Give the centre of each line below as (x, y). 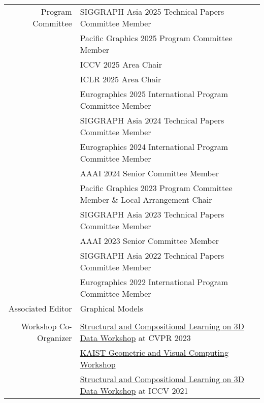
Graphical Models (111, 308)
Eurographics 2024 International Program (154, 147)
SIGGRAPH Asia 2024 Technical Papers (152, 120)
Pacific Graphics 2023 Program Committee (156, 188)
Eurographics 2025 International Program (154, 94)
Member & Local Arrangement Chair (146, 199)
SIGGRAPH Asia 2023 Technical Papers (152, 214)
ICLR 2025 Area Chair (121, 79)
